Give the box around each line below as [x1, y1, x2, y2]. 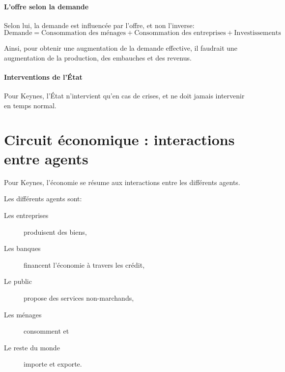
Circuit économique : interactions [4, 129, 235, 149]
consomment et [24, 326, 69, 336]
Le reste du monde [4, 342, 60, 352]
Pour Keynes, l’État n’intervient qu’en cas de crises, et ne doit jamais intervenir [4, 91, 245, 101]
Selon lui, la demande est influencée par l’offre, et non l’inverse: [4, 20, 195, 30]
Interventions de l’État [4, 72, 83, 82]
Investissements [234, 30, 281, 37]
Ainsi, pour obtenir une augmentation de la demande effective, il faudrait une [4, 43, 238, 53]
